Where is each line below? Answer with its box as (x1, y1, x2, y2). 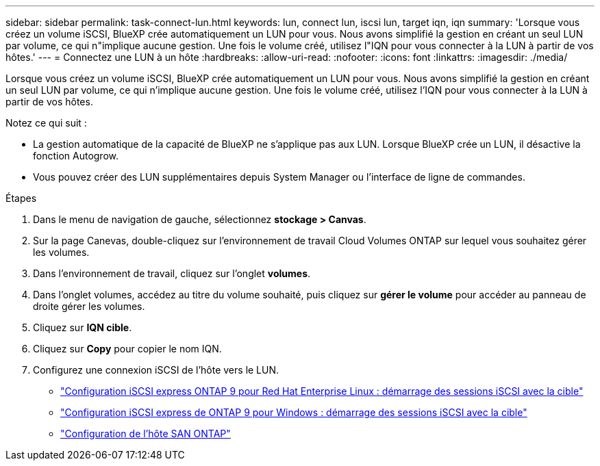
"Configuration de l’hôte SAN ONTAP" (60, 428, 231, 439)
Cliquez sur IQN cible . (33, 322, 132, 333)
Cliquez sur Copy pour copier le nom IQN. (33, 343, 222, 354)
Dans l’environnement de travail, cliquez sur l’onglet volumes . (33, 268, 311, 279)
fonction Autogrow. (33, 150, 119, 161)
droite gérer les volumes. (33, 300, 145, 312)
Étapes (5, 192, 37, 204)
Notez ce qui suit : (5, 117, 87, 129)
